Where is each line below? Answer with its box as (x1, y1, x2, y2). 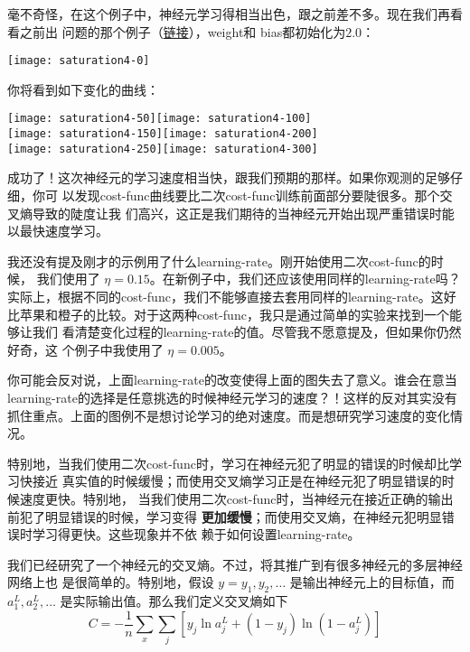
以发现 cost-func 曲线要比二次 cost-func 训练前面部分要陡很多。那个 (61, 186, 440, 204)
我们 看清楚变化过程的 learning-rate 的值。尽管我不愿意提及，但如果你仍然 (32, 322, 462, 341)
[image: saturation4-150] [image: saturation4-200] (7, 127, 318, 141)
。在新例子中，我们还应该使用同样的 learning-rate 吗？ (149, 269, 461, 288)
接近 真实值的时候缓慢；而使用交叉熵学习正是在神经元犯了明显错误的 (32, 471, 442, 490)
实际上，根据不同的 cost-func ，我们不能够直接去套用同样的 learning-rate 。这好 (7, 286, 456, 305)
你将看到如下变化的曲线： (7, 79, 159, 98)
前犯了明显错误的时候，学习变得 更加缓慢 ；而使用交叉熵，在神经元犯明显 (7, 507, 442, 526)
